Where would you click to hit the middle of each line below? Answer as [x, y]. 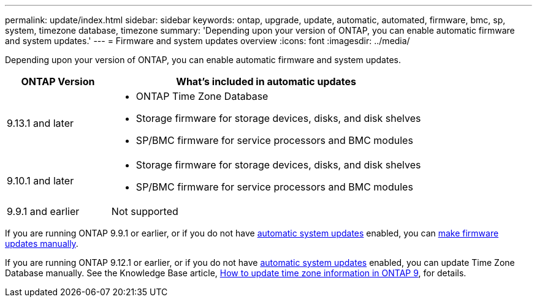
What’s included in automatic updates [266, 81]
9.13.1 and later [40, 123]
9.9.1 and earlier [43, 211]
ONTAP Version [58, 81]
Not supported [145, 211]
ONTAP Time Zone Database [202, 96]
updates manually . [42, 243]
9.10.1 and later [40, 181]
